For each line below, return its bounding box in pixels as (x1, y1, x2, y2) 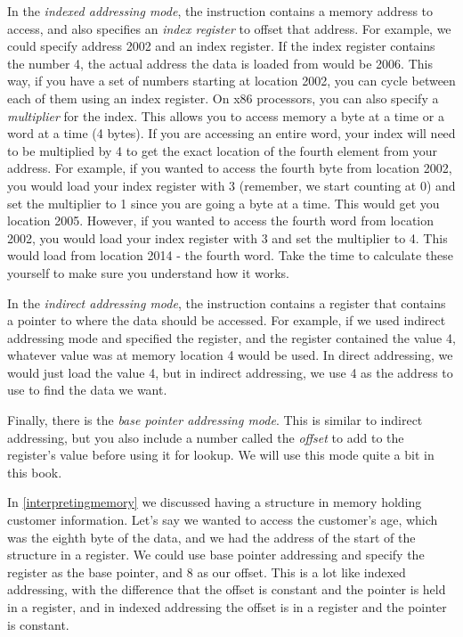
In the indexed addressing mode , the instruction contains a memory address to (7, 2, 434, 20)
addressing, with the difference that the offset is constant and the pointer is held (7, 580, 446, 599)
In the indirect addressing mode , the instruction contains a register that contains (7, 293, 446, 312)
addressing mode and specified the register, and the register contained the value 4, (7, 328, 456, 347)
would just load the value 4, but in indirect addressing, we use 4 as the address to (7, 363, 453, 381)
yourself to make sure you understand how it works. (7, 263, 290, 282)
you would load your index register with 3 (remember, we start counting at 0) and (7, 176, 456, 194)
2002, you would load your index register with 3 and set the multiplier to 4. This (7, 228, 448, 247)
